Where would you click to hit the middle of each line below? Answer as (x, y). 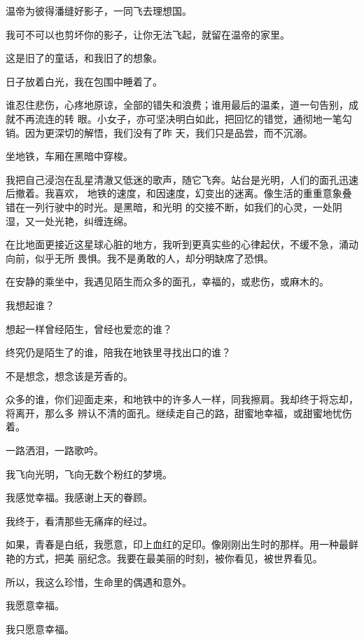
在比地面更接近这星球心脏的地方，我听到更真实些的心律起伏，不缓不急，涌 (177, 244)
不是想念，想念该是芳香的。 (69, 375)
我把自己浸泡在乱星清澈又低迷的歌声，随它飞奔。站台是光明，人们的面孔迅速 (182, 179)
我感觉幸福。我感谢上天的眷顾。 (79, 497)
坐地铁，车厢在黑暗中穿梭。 (69, 156)
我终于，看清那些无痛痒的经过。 (79, 520)
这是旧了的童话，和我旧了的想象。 (84, 58)
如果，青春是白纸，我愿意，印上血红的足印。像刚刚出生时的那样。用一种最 (177, 544)
